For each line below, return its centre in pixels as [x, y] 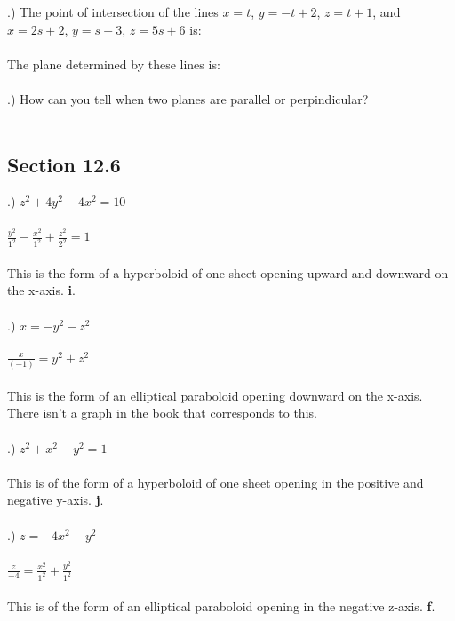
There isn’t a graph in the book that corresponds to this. [162, 413]
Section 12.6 [64, 164]
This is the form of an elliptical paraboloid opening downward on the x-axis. [215, 395]
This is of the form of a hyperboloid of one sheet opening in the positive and [216, 482]
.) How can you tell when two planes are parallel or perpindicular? [188, 98]
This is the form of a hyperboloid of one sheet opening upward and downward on [228, 272]
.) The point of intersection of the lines [113, 12]
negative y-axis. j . [56, 500]
